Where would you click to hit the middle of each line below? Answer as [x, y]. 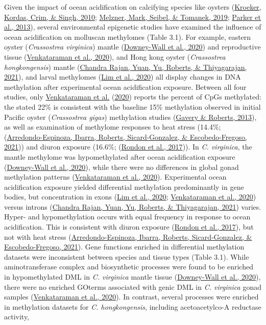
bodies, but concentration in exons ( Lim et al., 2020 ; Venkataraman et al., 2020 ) [130, 197]
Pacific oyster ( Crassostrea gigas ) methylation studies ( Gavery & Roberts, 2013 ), [130, 117]
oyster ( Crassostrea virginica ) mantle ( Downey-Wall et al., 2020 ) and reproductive [132, 47]
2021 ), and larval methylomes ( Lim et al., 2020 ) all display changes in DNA [123, 77]
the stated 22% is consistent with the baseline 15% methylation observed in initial [132, 106]
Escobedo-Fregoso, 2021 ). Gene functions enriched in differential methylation [124, 247]
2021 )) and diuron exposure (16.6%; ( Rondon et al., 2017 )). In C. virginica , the [128, 147]
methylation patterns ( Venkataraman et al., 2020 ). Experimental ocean [115, 177]
